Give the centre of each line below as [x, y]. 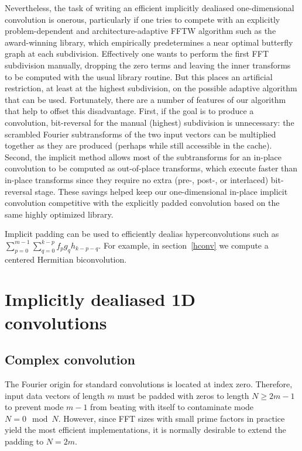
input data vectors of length [55, 395]
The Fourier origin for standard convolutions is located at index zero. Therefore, [149, 384]
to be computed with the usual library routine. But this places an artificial [139, 76]
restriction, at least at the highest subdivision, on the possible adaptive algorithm [151, 88]
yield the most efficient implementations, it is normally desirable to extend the [145, 430]
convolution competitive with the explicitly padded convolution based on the [142, 203]
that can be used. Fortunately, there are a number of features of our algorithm [145, 99]
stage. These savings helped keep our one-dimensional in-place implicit [161, 191]
